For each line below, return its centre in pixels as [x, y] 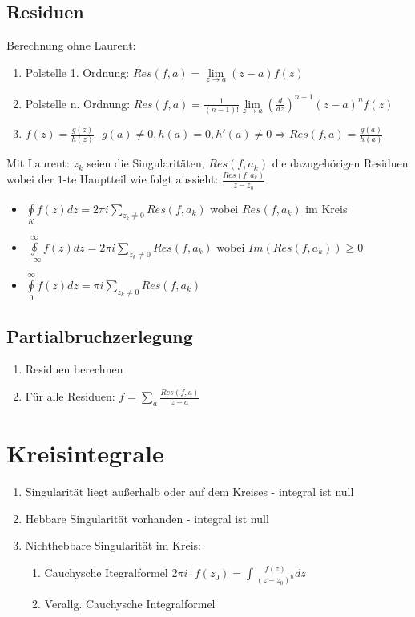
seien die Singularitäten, [146, 163]
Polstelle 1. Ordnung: [77, 72]
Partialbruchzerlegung [100, 335]
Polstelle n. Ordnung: [78, 103]
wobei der [30, 179]
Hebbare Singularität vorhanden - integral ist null [147, 518]
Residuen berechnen [74, 369]
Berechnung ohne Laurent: [71, 45]
